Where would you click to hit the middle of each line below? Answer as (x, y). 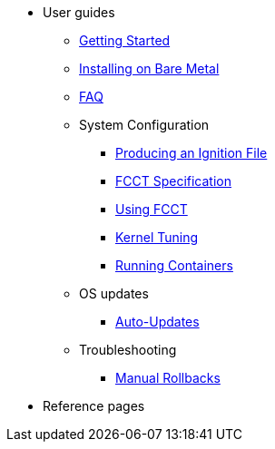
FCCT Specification (174, 181)
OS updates (114, 293)
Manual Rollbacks (168, 378)
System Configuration (144, 125)
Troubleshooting (128, 350)
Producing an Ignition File (192, 153)
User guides (79, 12)
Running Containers (174, 265)
